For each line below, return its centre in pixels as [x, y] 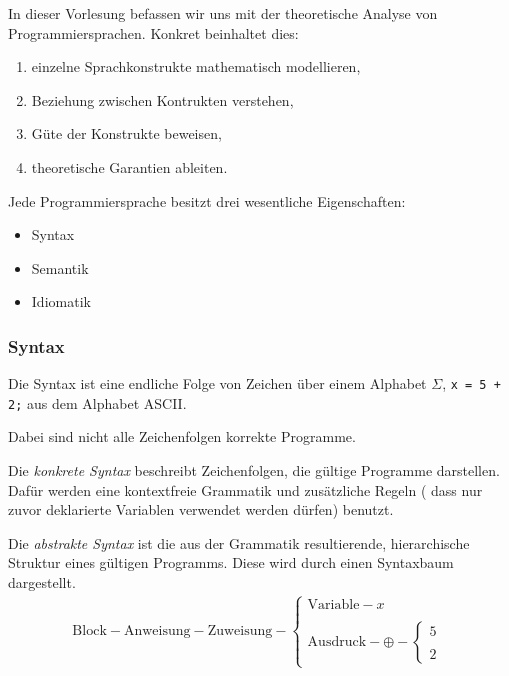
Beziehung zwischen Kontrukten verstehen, [162, 99]
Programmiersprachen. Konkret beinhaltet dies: [153, 32]
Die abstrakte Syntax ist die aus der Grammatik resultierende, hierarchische [239, 542]
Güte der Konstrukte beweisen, [126, 133]
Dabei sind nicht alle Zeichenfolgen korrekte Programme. [182, 436]
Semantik [60, 267]
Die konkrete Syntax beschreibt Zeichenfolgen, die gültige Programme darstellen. [254, 470]
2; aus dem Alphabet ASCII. [97, 402]
